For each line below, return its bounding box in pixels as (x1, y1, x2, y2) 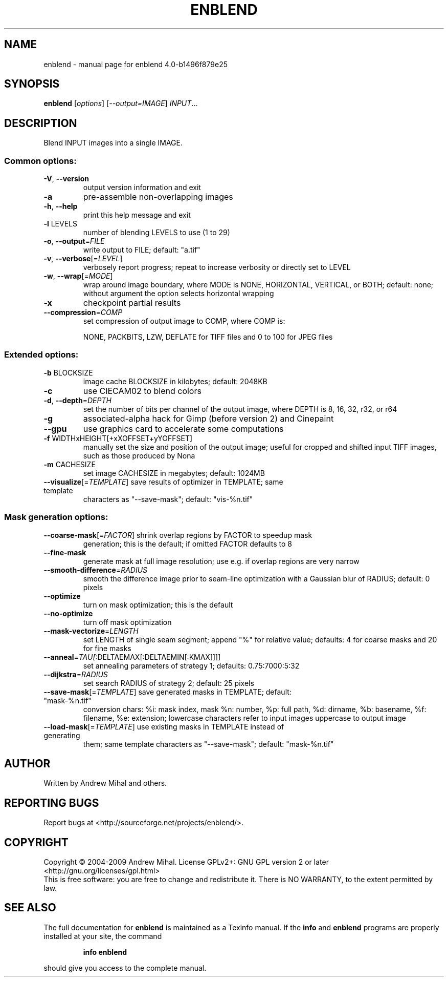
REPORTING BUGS (4, 796, 99, 809)
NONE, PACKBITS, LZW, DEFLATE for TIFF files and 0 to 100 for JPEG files (83, 332, 333, 342)
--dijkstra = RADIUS (43, 670, 108, 679)
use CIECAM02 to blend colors (83, 385, 201, 396)
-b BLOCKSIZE (43, 368, 93, 377)
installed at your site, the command (43, 931, 162, 941)
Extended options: (4, 349, 79, 360)
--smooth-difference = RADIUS (43, 565, 148, 574)
